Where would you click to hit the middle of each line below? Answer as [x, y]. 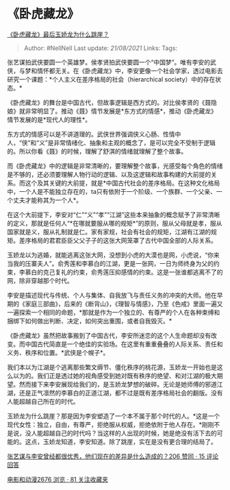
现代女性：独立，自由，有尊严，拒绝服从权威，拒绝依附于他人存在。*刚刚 [111, 424]
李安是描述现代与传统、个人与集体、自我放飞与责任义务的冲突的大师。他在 [112, 295]
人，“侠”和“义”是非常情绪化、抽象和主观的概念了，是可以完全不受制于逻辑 [111, 143]
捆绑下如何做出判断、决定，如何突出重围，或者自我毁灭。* [90, 321]
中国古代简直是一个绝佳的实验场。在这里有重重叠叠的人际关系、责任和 [124, 344]
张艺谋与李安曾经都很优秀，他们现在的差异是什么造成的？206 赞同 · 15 [106, 456]
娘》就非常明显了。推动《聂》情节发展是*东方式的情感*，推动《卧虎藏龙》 [112, 111]
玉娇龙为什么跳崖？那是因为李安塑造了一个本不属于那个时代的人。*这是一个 [114, 416]
